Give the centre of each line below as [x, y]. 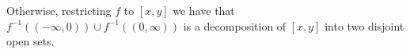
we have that [204, 10]
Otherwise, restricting [59, 10]
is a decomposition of [235, 25]
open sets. [30, 41]
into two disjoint [364, 25]
